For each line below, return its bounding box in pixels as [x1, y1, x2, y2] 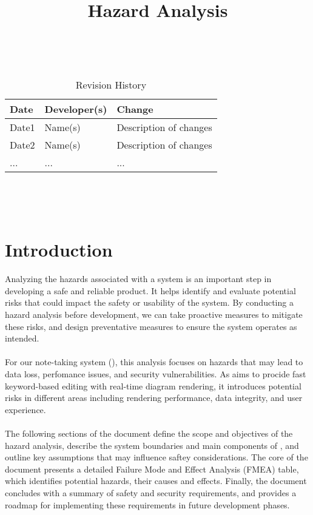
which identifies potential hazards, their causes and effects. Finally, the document [5, 474, 307, 487]
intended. [5, 332, 39, 345]
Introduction [5, 237, 113, 262]
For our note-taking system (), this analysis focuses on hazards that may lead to [5, 355, 303, 368]
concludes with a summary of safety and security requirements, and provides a [5, 486, 297, 499]
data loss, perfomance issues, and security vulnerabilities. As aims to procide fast [5, 368, 306, 380]
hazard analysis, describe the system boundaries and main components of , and [5, 439, 299, 451]
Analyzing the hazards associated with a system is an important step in [5, 272, 272, 285]
